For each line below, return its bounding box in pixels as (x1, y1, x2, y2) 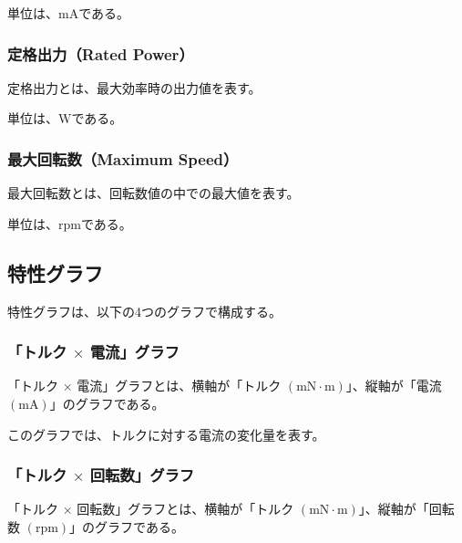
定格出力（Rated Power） (7, 42, 194, 65)
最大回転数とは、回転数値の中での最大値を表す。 (7, 183, 300, 203)
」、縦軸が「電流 (345, 376, 442, 395)
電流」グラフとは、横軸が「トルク (77, 376, 282, 395)
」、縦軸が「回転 (358, 499, 455, 518)
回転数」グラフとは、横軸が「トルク (77, 499, 294, 518)
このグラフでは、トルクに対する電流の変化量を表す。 (7, 424, 325, 444)
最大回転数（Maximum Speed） (7, 147, 239, 170)
